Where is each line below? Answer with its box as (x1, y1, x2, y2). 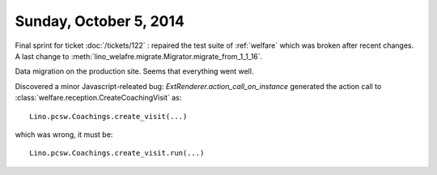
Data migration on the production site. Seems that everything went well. (15, 66, 254, 76)
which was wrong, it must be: (15, 130, 113, 139)
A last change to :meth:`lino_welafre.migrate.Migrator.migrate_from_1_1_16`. (15, 51, 263, 61)
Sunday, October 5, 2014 (15, 12, 185, 30)
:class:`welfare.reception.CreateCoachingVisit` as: (15, 93, 182, 103)
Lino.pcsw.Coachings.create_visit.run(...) (29, 148, 205, 158)
